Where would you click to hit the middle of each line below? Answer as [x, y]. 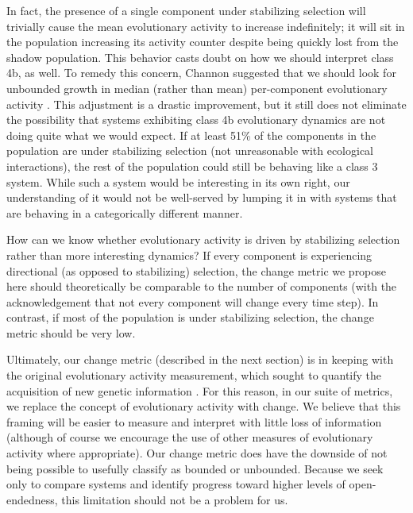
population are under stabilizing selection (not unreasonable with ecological [190, 150]
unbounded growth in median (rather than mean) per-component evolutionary [197, 88]
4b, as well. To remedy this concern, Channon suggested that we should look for [201, 73]
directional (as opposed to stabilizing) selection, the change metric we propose [197, 270]
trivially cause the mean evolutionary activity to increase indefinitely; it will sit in [206, 26]
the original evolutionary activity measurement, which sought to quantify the [194, 375]
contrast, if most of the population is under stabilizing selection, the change [190, 317]
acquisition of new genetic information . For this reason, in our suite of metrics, [200, 390]
